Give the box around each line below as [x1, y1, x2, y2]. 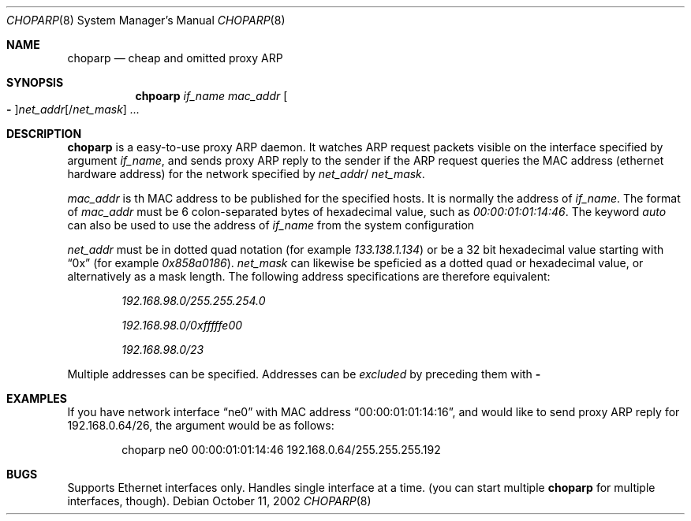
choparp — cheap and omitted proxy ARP [67, 51, 283, 65]
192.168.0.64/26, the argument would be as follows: [67, 419, 334, 432]
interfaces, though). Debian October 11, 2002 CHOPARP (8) [67, 494, 372, 508]
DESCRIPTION [6, 127, 82, 140]
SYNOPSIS [6, 76, 64, 89]
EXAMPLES [6, 392, 67, 405]
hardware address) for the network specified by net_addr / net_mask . [67, 167, 425, 180]
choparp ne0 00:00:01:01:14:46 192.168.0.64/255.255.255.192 [121, 443, 441, 456]
